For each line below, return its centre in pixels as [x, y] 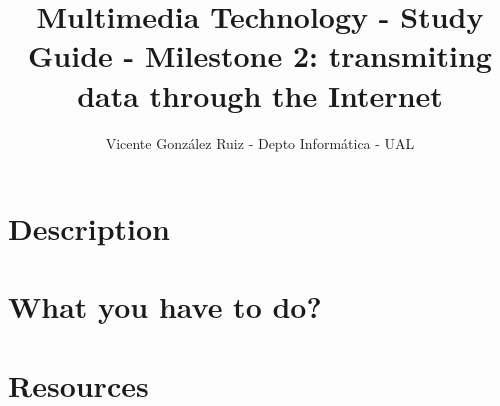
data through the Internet [260, 94]
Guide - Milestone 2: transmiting [260, 55]
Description [89, 228]
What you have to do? [165, 306]
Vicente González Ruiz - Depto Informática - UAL [260, 142]
